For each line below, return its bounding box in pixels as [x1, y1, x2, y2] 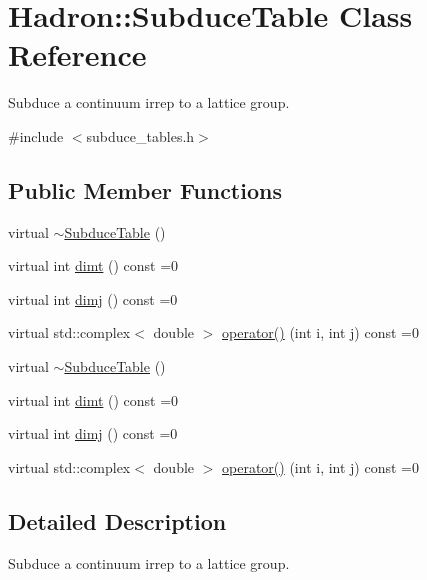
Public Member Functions [8, 174, 282, 205]
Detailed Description [8, 505, 227, 536]
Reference [8, 34, 147, 75]
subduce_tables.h [86, 125, 195, 146]
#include [8, 125, 64, 146]
